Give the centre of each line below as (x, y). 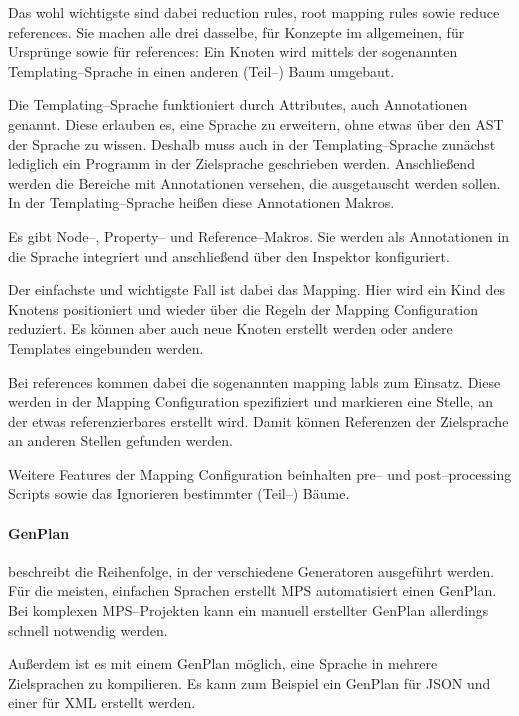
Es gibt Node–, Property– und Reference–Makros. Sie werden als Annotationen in (259, 235)
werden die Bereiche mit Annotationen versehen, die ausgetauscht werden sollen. (254, 182)
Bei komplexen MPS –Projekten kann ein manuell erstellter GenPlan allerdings (248, 610)
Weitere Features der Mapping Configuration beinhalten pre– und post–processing (260, 473)
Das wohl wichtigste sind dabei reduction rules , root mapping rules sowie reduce (254, 12)
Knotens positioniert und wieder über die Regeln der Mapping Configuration (243, 308)
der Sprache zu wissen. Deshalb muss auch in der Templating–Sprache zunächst (252, 143)
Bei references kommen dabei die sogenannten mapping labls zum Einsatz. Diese (254, 381)
